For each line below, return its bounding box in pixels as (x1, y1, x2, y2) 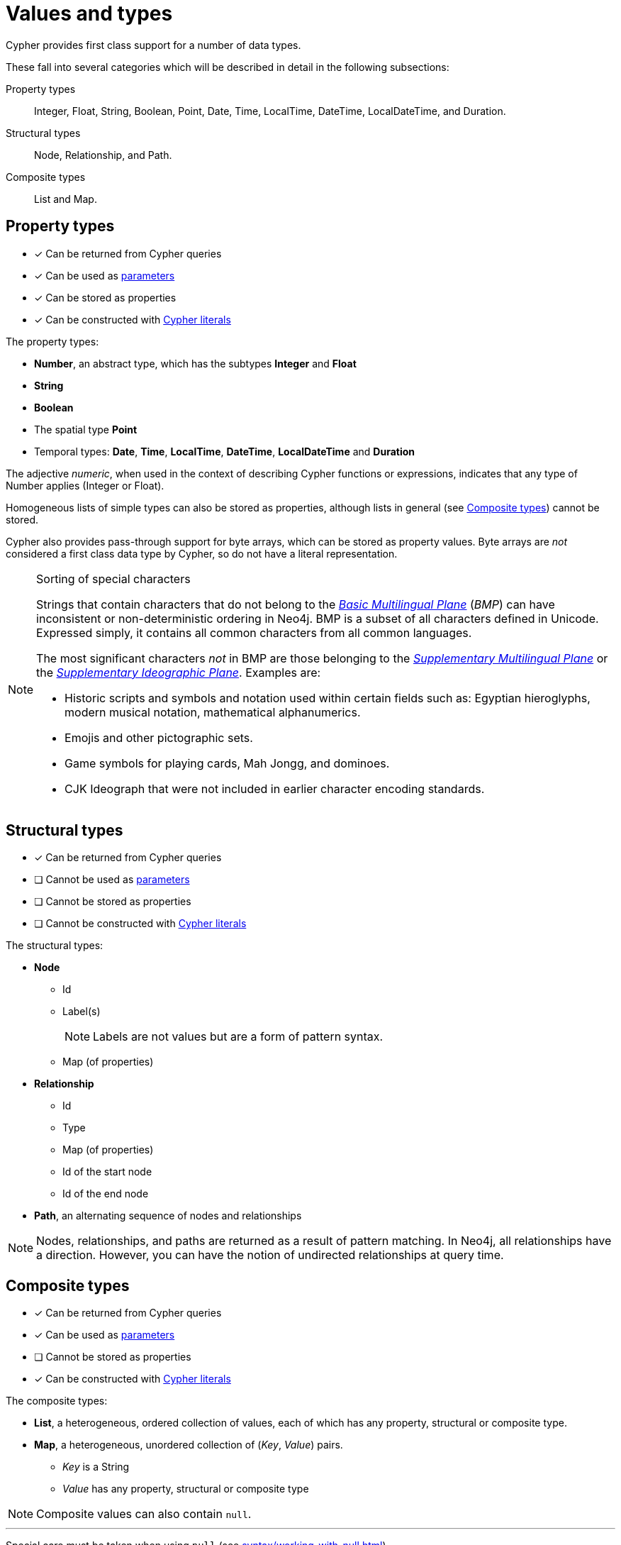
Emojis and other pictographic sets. (65, 730, 253, 745)
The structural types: (6, 939, 103, 952)
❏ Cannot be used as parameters (34, 873, 190, 886)
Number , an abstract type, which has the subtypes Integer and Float (34, 357, 357, 370)
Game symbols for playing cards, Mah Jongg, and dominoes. (65, 755, 390, 770)
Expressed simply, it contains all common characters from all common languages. (36, 625, 472, 640)
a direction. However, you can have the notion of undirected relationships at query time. (36, 1248, 504, 1263)
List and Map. (34, 192, 97, 205)
